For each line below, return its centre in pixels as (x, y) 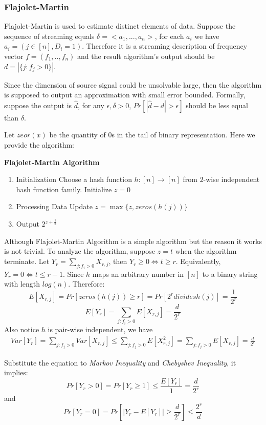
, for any (91, 105)
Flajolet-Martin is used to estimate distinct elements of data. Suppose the (120, 26)
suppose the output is (38, 105)
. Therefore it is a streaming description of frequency (165, 46)
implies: (16, 372)
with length (22, 284)
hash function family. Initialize (64, 189)
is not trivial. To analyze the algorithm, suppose (80, 251)
